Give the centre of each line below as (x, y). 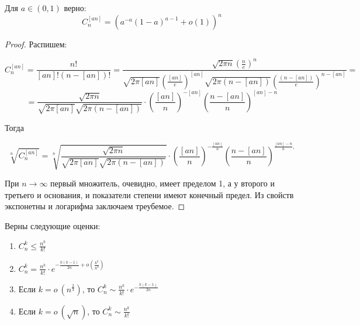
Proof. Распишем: (36, 44)
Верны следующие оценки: (53, 225)
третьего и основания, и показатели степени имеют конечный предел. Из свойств (149, 194)
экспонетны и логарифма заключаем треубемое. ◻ (95, 206)
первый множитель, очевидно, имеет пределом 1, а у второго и (163, 183)
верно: (75, 8)
